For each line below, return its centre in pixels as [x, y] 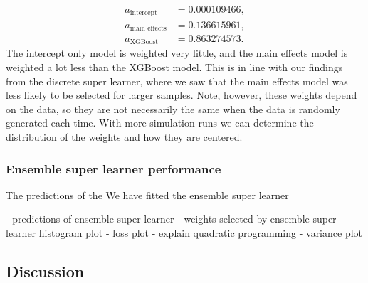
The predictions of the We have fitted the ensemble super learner [147, 194]
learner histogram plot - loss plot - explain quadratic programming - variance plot [184, 233]
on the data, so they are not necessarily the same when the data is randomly [173, 108]
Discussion [45, 271]
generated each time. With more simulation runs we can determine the [160, 123]
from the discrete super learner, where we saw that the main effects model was [177, 81]
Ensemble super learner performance [114, 168]
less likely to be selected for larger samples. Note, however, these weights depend [182, 95]
